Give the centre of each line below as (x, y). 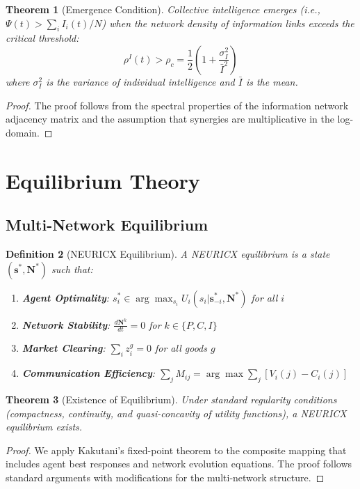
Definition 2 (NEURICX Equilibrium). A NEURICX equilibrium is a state (168, 253)
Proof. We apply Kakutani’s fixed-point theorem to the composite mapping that (176, 450)
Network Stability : (66, 324)
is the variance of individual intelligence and (140, 81)
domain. (23, 132)
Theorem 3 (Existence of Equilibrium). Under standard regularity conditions (171, 399)
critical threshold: (42, 38)
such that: (72, 269)
